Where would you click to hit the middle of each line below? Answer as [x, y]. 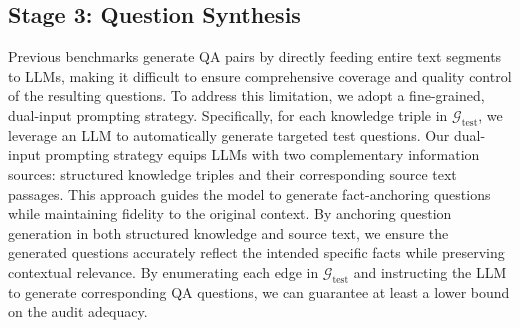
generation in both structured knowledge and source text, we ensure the [228, 232]
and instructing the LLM [430, 271]
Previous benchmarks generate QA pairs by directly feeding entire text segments [255, 56]
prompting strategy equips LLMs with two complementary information [262, 154]
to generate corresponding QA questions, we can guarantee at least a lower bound [259, 291]
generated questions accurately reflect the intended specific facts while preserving [256, 252]
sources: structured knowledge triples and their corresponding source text [232, 173]
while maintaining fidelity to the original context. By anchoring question [230, 213]
